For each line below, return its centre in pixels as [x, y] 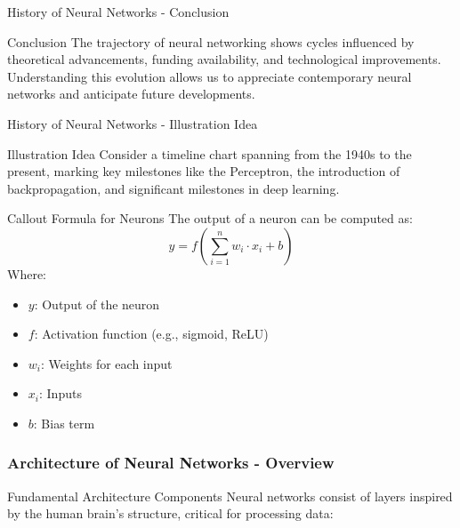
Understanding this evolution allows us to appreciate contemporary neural [210, 76]
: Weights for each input [107, 363]
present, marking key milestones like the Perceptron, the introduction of [204, 171]
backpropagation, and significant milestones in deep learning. [174, 188]
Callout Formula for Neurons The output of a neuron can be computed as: [210, 218]
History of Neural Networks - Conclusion [118, 12]
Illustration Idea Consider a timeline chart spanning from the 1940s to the [210, 153]
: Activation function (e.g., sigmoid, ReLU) [151, 334]
